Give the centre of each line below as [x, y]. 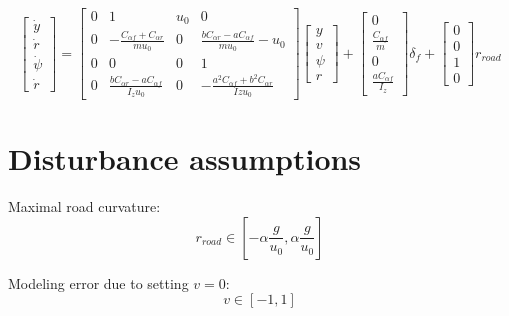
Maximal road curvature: [84, 206]
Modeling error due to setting [98, 282]
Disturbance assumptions [185, 158]
